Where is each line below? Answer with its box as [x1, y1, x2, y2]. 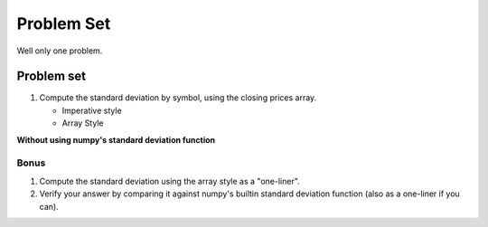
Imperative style [61, 105, 122, 116]
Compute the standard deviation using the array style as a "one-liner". [39, 175, 300, 186]
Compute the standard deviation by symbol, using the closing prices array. [39, 92, 317, 103]
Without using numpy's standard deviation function [16, 134, 216, 145]
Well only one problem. [16, 45, 103, 56]
